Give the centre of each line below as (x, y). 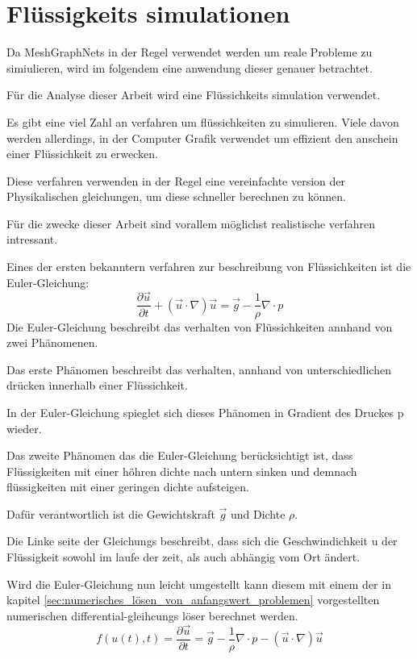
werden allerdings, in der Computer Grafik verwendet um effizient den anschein (202, 138)
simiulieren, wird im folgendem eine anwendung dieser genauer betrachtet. (190, 67)
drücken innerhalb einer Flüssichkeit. (97, 385)
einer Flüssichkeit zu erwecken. (82, 154)
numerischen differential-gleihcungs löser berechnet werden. (152, 615)
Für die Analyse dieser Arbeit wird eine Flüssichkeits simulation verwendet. (194, 95)
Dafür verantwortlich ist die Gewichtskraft (111, 513)
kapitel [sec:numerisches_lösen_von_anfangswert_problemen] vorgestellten (193, 600)
